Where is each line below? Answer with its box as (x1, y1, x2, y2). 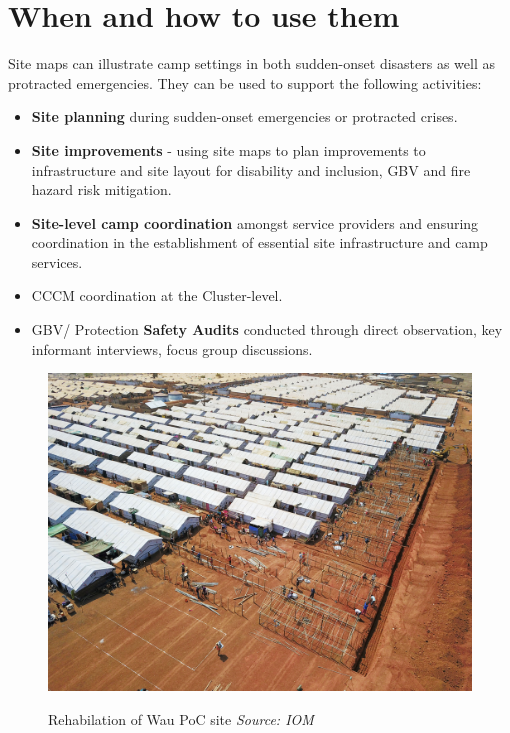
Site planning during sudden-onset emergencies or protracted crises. (31, 106, 458, 127)
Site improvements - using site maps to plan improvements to (31, 139, 426, 160)
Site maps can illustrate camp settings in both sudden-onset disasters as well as (8, 53, 495, 74)
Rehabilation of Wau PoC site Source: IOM (48, 708, 314, 729)
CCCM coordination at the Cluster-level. (31, 285, 283, 306)
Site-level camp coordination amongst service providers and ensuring (31, 212, 479, 233)
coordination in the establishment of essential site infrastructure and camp (31, 232, 488, 253)
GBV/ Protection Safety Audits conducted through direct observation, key (31, 319, 503, 340)
